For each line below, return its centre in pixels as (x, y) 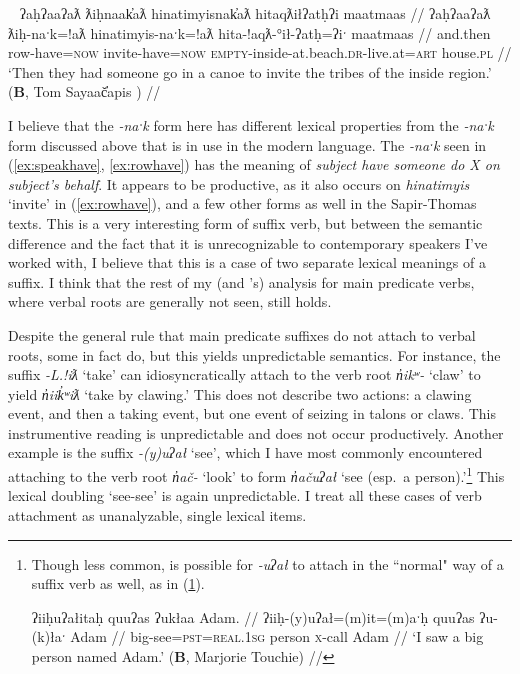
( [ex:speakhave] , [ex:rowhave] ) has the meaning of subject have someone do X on (254, 164)
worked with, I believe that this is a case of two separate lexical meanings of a (247, 262)
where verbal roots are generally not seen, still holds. (170, 301)
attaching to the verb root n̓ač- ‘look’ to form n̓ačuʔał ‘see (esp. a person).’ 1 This (256, 474)
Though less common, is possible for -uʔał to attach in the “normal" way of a (267, 563)
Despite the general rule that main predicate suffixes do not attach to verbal (242, 334)
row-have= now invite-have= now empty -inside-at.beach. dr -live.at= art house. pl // (260, 52)
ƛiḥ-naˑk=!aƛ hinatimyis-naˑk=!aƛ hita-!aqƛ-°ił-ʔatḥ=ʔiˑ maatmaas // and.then (249, 32)
